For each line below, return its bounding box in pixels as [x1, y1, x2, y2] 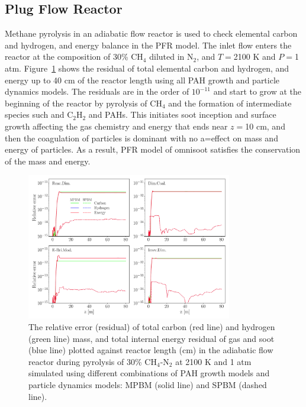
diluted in [149, 50, 185, 63]
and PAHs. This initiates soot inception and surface [88, 108, 276, 121]
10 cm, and [245, 119, 285, 132]
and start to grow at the [213, 85, 302, 98]
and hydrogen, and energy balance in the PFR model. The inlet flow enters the [5, 38, 292, 51]
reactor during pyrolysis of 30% [28, 355, 142, 367]
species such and [5, 108, 65, 121]
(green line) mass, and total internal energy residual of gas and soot [28, 332, 275, 344]
